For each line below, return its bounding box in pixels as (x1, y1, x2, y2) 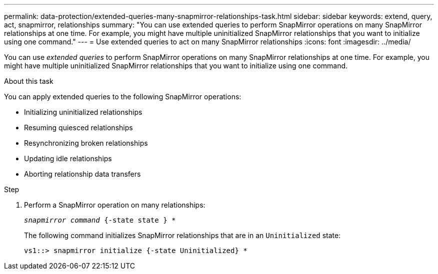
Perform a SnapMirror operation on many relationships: (24, 201, 205, 209)
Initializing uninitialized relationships (24, 108, 142, 116)
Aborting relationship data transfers (24, 170, 141, 178)
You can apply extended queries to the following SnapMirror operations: (4, 92, 241, 101)
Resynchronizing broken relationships (24, 139, 148, 147)
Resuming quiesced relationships (24, 123, 133, 132)
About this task (4, 77, 53, 85)
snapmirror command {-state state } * (24, 216, 176, 224)
